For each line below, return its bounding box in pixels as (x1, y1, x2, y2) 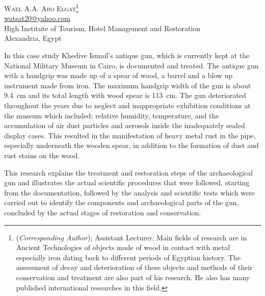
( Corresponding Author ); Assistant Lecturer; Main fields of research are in (16, 232, 247, 242)
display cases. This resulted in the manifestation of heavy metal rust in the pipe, (4, 130, 256, 140)
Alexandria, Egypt (4, 33, 62, 43)
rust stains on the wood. (4, 150, 80, 160)
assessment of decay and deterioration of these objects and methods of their (16, 262, 253, 273)
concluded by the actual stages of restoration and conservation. (4, 207, 201, 217)
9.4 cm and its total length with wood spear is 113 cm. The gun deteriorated (4, 90, 246, 101)
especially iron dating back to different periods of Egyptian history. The (16, 252, 241, 262)
